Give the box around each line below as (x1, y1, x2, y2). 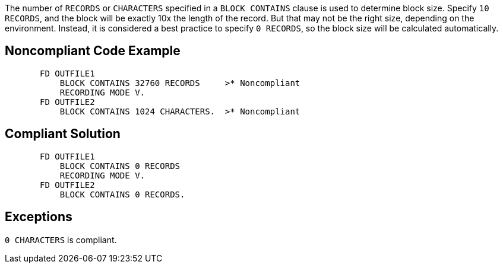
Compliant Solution (5, 126, 121, 142)
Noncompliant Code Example (5, 43, 181, 59)
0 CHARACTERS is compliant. (5, 234, 117, 245)
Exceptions (5, 209, 72, 225)
